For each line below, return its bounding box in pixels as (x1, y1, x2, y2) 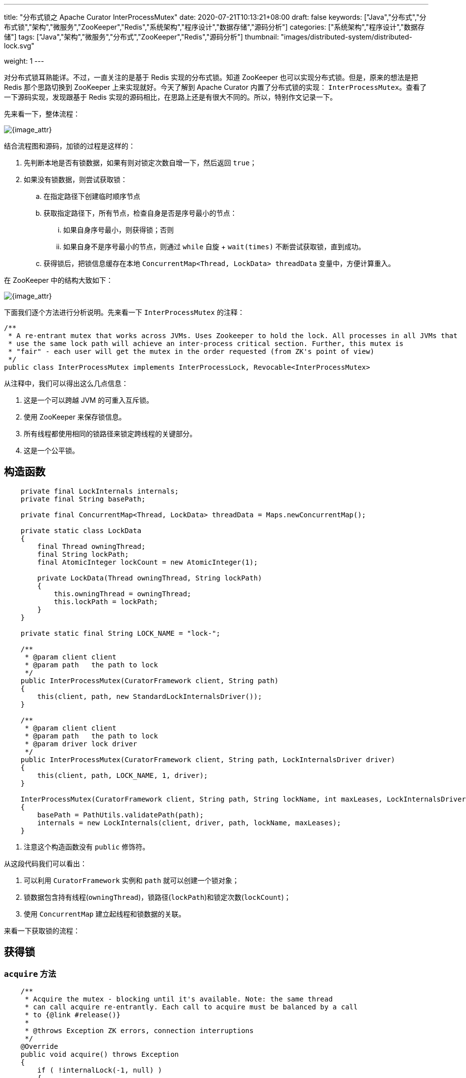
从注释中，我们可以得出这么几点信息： (4, 379, 128, 387)
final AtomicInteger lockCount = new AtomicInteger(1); (37, 558, 258, 566)
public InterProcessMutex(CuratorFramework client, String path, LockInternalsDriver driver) (20, 755, 395, 764)
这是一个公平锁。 (24, 446, 79, 455)
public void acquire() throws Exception (20, 1050, 179, 1059)
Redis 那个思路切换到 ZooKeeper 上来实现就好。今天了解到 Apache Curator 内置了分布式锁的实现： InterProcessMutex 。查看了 (4, 83, 427, 91)
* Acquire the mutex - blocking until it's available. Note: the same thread (25, 995, 333, 1003)
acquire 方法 (4, 968, 56, 979)
